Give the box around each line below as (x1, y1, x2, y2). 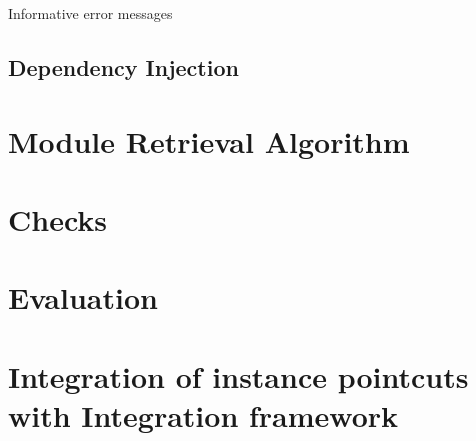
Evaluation (8, 277, 158, 318)
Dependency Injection (8, 51, 239, 82)
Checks (8, 198, 108, 239)
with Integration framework (8, 394, 399, 435)
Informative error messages (8, 3, 173, 23)
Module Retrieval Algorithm (8, 120, 410, 161)
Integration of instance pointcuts (8, 355, 469, 396)
